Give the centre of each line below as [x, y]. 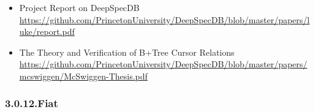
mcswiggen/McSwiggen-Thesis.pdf [83, 76]
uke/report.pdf [47, 32]
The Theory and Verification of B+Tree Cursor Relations [127, 52]
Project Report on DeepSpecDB [79, 7]
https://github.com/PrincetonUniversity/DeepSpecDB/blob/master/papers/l [165, 19]
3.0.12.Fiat [32, 103]
